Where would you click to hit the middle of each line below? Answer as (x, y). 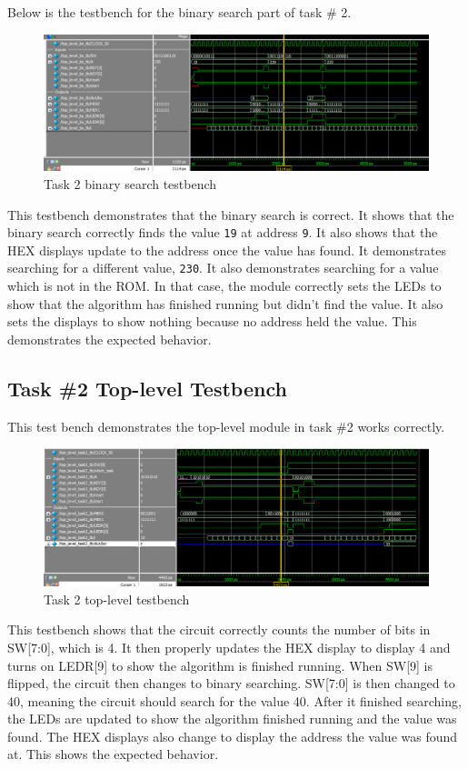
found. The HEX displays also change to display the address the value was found (233, 736)
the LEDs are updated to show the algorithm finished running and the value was (232, 719)
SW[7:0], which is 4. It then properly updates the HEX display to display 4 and (229, 647)
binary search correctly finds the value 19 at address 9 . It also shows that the (223, 232)
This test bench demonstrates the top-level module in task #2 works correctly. (226, 426)
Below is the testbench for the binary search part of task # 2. (179, 12)
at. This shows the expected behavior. (113, 754)
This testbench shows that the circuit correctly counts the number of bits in (219, 629)
